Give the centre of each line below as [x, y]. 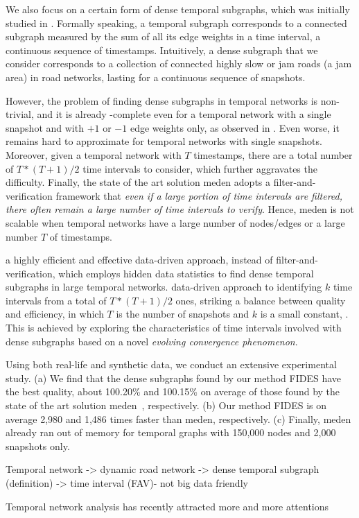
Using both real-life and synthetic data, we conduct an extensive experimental [171, 364]
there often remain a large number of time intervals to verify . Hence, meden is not [180, 209]
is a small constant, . [304, 314]
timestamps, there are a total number [273, 154]
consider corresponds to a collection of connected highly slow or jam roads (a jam [179, 63]
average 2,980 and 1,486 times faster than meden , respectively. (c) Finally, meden [178, 418]
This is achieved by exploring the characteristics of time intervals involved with [174, 328]
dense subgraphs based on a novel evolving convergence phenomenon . [152, 341]
